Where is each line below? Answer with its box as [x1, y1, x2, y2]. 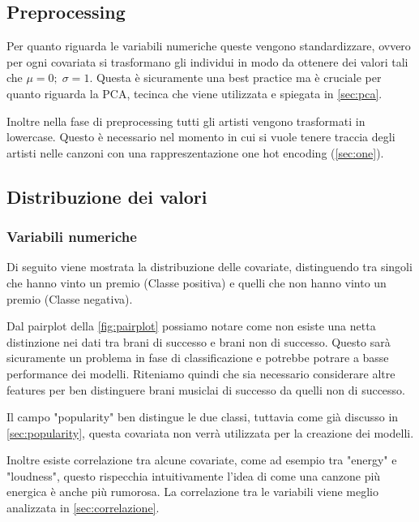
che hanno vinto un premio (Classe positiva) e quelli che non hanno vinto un [6, 274, 387, 291]
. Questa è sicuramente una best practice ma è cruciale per [89, 69, 382, 86]
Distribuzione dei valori [6, 183, 207, 209]
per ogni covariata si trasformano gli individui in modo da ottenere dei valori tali [6, 53, 408, 70]
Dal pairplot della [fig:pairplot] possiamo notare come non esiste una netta [6, 317, 376, 334]
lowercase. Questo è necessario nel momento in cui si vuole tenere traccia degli [6, 128, 395, 145]
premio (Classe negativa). [6, 290, 133, 307]
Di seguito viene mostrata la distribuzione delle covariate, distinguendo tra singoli [6, 258, 413, 275]
